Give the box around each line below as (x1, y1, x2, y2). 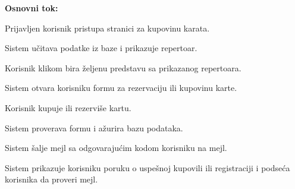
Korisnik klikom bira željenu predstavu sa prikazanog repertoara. (5, 61, 241, 74)
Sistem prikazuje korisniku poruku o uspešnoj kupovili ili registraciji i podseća (5, 161, 290, 174)
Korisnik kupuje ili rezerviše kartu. (5, 101, 131, 114)
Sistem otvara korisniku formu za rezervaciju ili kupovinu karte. (5, 81, 237, 94)
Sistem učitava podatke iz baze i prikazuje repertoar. (5, 42, 197, 54)
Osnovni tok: (5, 2, 58, 14)
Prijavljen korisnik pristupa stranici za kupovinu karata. (5, 21, 210, 34)
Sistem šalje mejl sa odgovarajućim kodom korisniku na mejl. (5, 141, 227, 154)
